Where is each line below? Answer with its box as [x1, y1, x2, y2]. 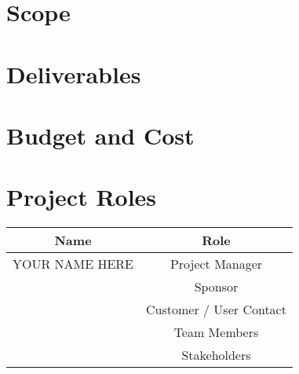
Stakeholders [181, 346, 251, 365]
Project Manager [170, 255, 263, 273]
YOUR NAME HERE [13, 255, 134, 273]
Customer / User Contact [146, 300, 286, 319]
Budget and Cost [6, 119, 195, 151]
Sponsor [194, 277, 239, 296]
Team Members [173, 323, 259, 342]
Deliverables [6, 57, 141, 90]
